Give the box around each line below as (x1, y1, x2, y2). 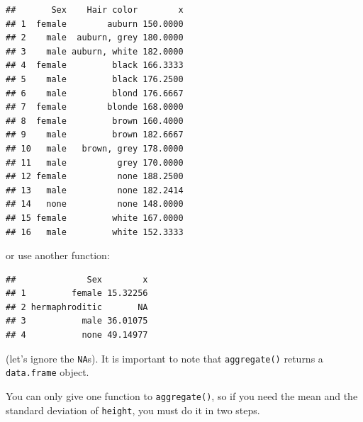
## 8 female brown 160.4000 (6, 115, 184, 126)
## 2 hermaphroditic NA (6, 302, 148, 312)
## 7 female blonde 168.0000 (6, 102, 184, 113)
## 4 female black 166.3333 (6, 60, 184, 71)
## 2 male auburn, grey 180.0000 (6, 33, 184, 43)
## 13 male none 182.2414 (6, 185, 184, 195)
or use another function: (6, 248, 110, 263)
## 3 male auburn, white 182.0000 (6, 46, 184, 57)
